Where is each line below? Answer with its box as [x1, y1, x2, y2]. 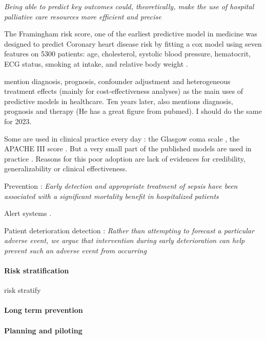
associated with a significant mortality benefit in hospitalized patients [4, 190, 219, 201]
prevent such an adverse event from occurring [4, 245, 147, 255]
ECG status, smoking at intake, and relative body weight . [4, 58, 188, 69]
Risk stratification [4, 265, 69, 276]
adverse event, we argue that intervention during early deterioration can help [4, 235, 245, 246]
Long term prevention [4, 305, 83, 315]
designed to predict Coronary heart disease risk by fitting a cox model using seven [4, 38, 262, 49]
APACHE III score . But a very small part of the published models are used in [4, 143, 252, 154]
